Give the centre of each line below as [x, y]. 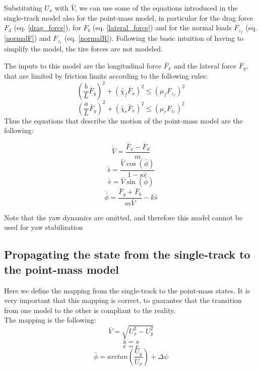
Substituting [23, 8]
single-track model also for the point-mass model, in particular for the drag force [129, 17]
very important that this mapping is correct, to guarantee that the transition [123, 300]
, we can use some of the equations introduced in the [156, 8]
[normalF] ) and [27, 38]
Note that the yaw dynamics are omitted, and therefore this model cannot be [123, 217]
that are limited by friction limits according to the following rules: [106, 75]
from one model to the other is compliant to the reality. [90, 310]
